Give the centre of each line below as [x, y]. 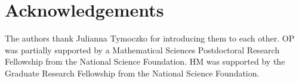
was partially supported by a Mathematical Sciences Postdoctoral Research [142, 50]
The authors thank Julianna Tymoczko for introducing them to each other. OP [150, 38]
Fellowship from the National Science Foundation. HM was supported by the [145, 61]
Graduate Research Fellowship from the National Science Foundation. [132, 73]
